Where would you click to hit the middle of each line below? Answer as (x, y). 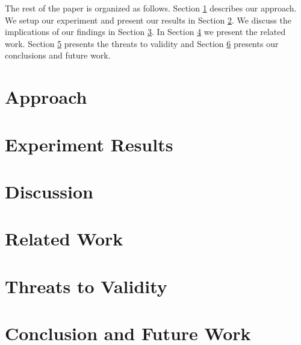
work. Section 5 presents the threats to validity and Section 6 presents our (142, 43)
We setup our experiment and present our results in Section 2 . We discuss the (148, 20)
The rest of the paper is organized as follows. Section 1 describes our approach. (151, 8)
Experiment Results (89, 144)
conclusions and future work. (58, 55)
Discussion (49, 191)
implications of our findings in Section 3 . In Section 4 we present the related (145, 32)
